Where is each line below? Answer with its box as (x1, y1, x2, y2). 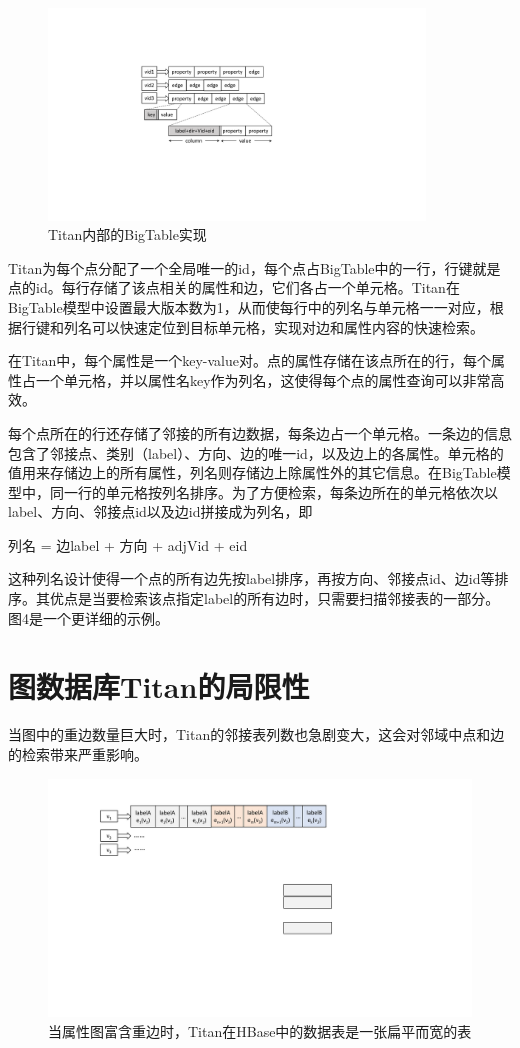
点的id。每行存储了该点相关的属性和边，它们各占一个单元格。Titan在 (8, 277, 460, 298)
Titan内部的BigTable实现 (48, 224, 207, 245)
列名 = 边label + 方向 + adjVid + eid (8, 534, 248, 555)
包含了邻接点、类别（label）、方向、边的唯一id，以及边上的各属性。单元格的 (8, 442, 504, 463)
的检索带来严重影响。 (8, 743, 148, 764)
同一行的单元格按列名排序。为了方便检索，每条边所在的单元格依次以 (49, 481, 498, 502)
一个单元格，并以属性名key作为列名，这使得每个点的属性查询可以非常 (35, 369, 491, 390)
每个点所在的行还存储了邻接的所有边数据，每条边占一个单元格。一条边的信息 (8, 422, 512, 443)
